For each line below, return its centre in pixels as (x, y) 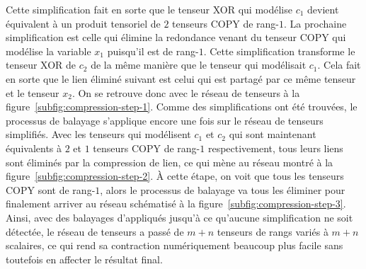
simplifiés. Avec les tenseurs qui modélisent (98, 134)
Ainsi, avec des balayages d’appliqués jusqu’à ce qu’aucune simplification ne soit (179, 217)
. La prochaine (315, 23)
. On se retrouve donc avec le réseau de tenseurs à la (186, 92)
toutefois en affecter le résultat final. (84, 259)
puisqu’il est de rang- (153, 51)
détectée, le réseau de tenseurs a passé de (95, 231)
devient (323, 9)
